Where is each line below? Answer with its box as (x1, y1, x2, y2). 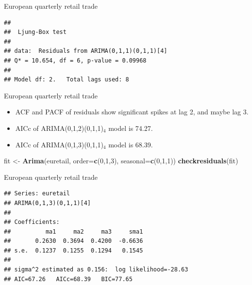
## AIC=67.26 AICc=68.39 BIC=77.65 (4, 275, 133, 283)
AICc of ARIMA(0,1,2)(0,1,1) (15, 123, 103, 133)
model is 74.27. (108, 123, 153, 133)
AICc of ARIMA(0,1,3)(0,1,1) (15, 139, 103, 149)
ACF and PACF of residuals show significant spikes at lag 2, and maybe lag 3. (15, 107, 249, 117)
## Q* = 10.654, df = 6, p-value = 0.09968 (4, 57, 147, 64)
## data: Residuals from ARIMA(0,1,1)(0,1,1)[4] (4, 47, 168, 55)
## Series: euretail (4, 190, 70, 197)
